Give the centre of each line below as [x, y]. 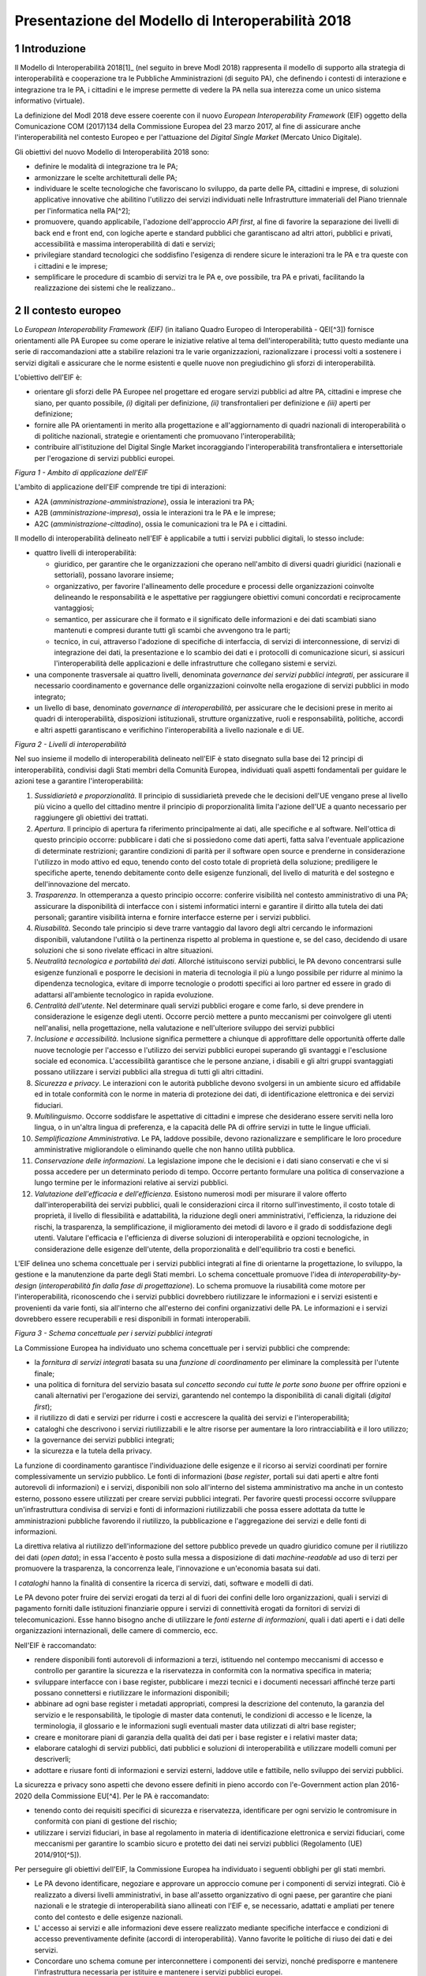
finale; [45, 1373]
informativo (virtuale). [50, 101]
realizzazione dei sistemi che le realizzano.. [105, 288]
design [26, 1285]
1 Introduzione [50, 49]
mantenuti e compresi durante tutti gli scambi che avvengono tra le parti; [172, 630]
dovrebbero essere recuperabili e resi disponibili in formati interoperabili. [133, 1318]
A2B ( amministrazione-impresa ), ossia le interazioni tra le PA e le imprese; [155, 513]
